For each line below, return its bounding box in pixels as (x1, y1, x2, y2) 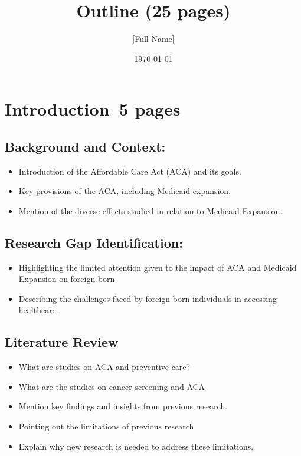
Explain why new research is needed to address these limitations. (18, 439, 254, 452)
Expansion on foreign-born (18, 273, 115, 285)
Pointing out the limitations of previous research (18, 420, 194, 432)
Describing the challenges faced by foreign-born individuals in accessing (18, 292, 277, 304)
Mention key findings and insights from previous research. (18, 400, 228, 412)
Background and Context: (5, 137, 166, 155)
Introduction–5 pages (5, 97, 181, 121)
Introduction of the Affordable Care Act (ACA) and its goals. (18, 165, 241, 177)
